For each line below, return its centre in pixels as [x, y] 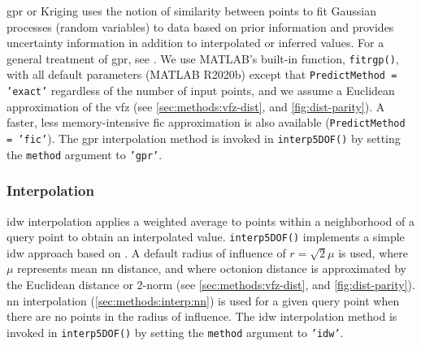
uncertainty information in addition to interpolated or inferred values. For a [195, 43]
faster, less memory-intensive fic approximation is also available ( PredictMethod [206, 122]
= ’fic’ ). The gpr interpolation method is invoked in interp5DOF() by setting [204, 138]
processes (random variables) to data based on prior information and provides [200, 26]
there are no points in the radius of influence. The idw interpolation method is [202, 316]
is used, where [373, 252]
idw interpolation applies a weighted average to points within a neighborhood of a [210, 221]
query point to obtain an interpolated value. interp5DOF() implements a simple [206, 237]
